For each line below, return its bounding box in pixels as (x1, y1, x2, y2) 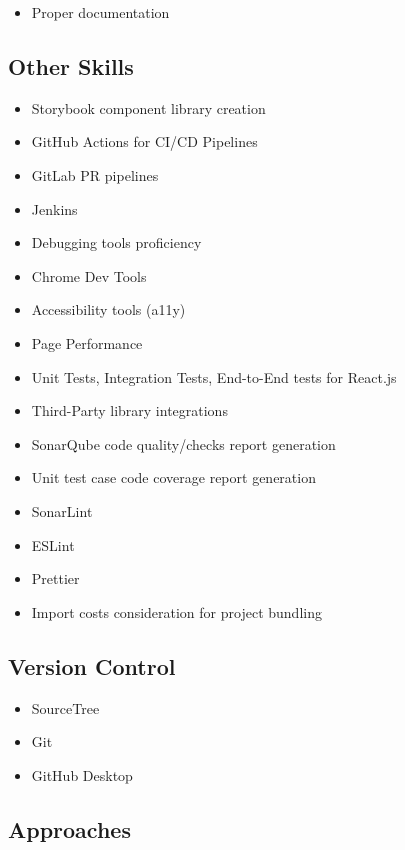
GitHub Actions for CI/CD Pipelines (31, 131, 258, 152)
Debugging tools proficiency (31, 232, 202, 253)
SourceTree (31, 697, 100, 718)
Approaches (8, 813, 131, 844)
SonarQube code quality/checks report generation (31, 433, 336, 454)
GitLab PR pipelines (31, 164, 159, 185)
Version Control (8, 650, 176, 681)
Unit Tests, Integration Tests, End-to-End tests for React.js (31, 366, 397, 387)
